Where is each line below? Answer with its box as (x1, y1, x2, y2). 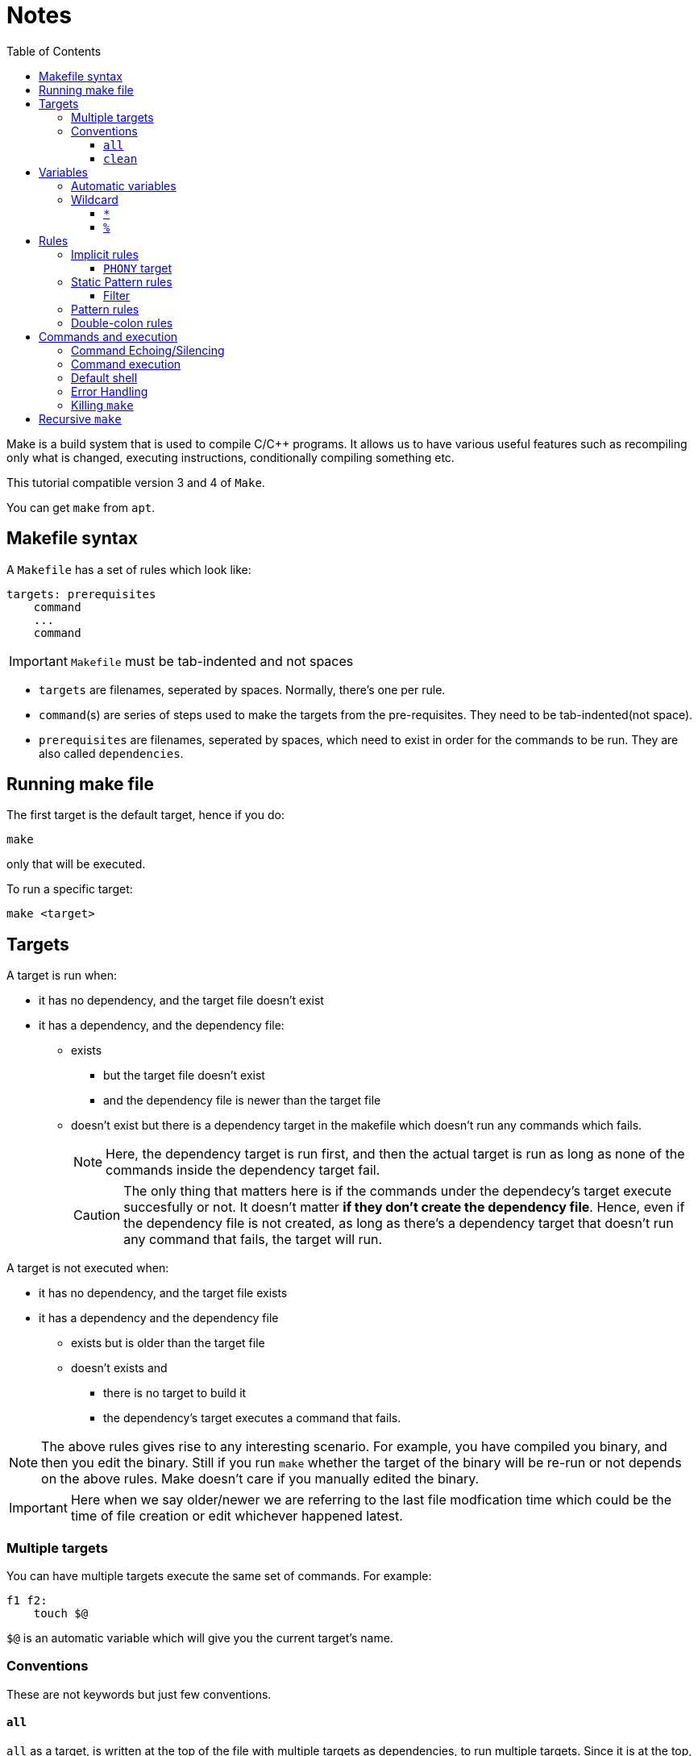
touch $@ (33, 1607, 89, 1621)
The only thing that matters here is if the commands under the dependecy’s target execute (123, 1183, 671, 1200)
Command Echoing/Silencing (71, 343, 225, 357)
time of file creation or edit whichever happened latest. (70, 1508, 403, 1525)
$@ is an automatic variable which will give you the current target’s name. (6, 1631, 393, 1646)
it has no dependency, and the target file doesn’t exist (39, 993, 324, 1008)
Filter (103, 288, 131, 302)
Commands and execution (39, 329, 178, 343)
